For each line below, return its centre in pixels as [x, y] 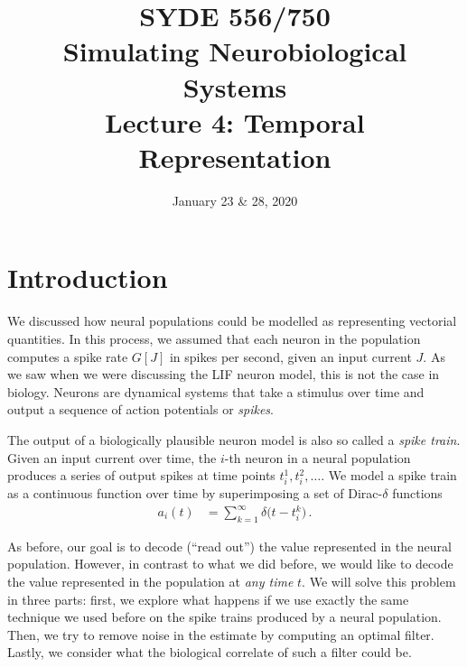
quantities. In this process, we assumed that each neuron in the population [214, 338]
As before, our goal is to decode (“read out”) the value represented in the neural [229, 546]
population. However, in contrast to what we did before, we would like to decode [230, 564]
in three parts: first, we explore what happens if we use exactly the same [208, 599]
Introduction [88, 278]
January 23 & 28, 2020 [235, 200]
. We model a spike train [389, 475]
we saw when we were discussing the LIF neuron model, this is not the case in [224, 374]
